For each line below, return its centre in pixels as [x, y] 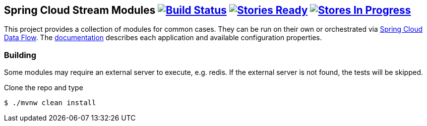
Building [20, 55]
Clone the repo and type [44, 88]
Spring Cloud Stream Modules [80, 10]
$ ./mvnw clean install [50, 103]
